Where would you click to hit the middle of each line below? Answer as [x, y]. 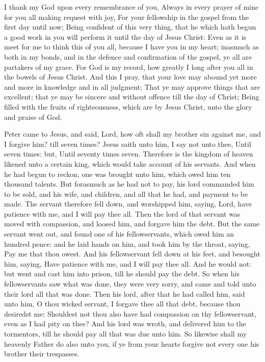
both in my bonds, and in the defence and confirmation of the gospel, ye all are [128, 56]
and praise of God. [33, 117]
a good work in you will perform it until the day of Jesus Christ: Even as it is [125, 36]
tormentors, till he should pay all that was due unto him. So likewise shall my [126, 333]
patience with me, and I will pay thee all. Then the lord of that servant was [122, 213]
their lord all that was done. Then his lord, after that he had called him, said [125, 293]
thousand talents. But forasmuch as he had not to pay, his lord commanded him [129, 184]
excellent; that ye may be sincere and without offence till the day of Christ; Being [132, 97]
